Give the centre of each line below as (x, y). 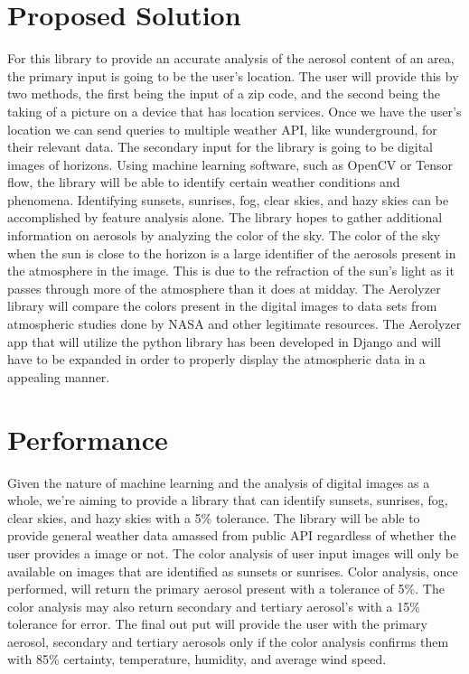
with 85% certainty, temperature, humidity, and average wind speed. (197, 659)
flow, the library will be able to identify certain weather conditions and (204, 182)
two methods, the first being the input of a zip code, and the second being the (224, 94)
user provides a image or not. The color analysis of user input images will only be (233, 552)
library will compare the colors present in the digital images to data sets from (222, 306)
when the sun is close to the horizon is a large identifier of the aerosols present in (232, 253)
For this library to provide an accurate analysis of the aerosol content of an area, (231, 58)
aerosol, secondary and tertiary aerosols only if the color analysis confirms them (228, 641)
